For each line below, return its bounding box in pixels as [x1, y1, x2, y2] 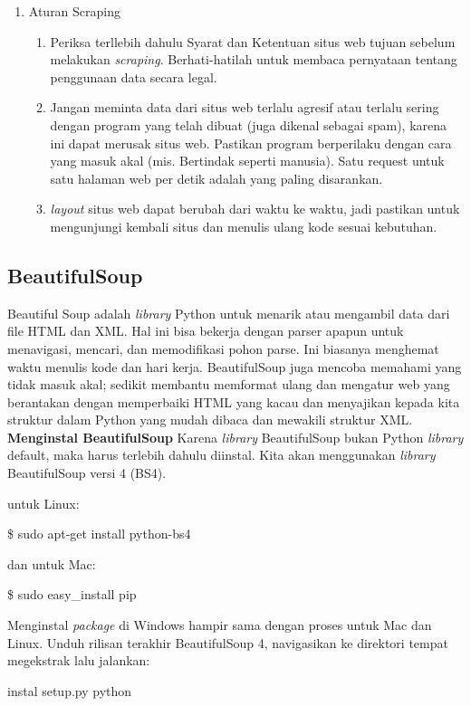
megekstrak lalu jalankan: [7, 651, 150, 670]
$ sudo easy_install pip [7, 585, 137, 604]
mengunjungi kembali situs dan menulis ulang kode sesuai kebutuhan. [50, 216, 437, 235]
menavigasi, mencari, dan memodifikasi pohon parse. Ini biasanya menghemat [7, 339, 439, 358]
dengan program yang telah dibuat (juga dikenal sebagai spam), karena [50, 115, 447, 134]
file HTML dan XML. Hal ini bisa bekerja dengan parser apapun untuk [7, 321, 404, 340]
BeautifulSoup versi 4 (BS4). [7, 463, 167, 482]
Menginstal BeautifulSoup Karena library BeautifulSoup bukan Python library [7, 427, 464, 446]
